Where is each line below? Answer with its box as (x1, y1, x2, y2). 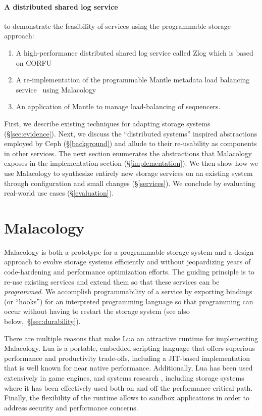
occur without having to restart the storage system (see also (4, 306, 190, 316)
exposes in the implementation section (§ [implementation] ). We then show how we (4, 158, 258, 168)
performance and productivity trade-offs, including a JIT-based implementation (4, 352, 250, 363)
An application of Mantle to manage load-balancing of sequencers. (16, 101, 221, 112)
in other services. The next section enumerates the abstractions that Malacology (4, 148, 252, 158)
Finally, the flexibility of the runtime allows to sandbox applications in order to (4, 392, 249, 403)
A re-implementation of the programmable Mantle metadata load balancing (16, 74, 250, 85)
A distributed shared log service (4, 1, 118, 12)
